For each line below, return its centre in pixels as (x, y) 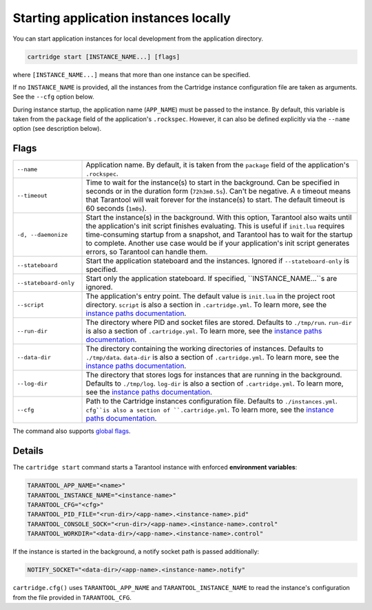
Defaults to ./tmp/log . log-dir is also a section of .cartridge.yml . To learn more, (215, 383)
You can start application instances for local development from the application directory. (138, 39)
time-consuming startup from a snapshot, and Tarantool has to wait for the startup (219, 235)
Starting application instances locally (122, 18)
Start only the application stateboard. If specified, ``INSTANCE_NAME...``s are (211, 279)
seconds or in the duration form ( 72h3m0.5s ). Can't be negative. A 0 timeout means (218, 191)
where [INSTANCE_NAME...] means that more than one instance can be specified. (132, 74)
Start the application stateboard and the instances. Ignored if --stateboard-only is (218, 261)
